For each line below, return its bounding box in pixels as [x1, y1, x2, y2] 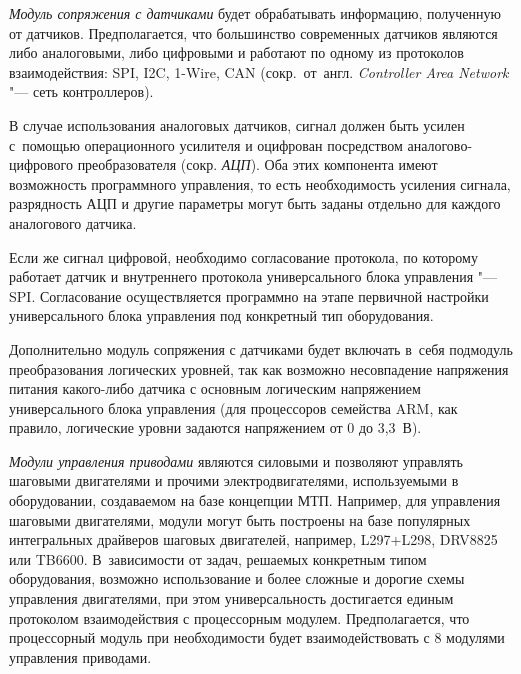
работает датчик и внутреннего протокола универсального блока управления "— [9, 266, 498, 287]
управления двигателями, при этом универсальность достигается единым [9, 588, 454, 609]
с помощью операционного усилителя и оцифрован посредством [9, 134, 403, 155]
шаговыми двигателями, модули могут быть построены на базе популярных [9, 509, 471, 530]
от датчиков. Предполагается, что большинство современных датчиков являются [9, 22, 498, 43]
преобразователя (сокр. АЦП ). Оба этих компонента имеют [77, 154, 438, 175]
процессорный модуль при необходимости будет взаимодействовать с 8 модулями [9, 627, 505, 648]
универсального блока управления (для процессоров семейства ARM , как [9, 397, 458, 418]
